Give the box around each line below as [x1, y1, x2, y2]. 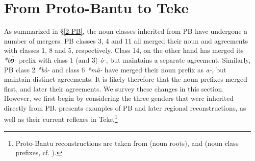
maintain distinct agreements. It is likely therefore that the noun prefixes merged [4, 74, 247, 84]
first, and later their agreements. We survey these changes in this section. [4, 83, 224, 93]
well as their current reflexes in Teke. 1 [4, 113, 118, 124]
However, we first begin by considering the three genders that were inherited [4, 93, 233, 103]
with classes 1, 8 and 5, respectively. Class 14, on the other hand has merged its [4, 45, 244, 55]
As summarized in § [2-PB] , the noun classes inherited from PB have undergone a [4, 26, 248, 36]
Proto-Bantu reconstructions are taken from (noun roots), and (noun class [15, 138, 239, 148]
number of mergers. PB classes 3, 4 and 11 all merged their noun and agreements [4, 35, 248, 46]
